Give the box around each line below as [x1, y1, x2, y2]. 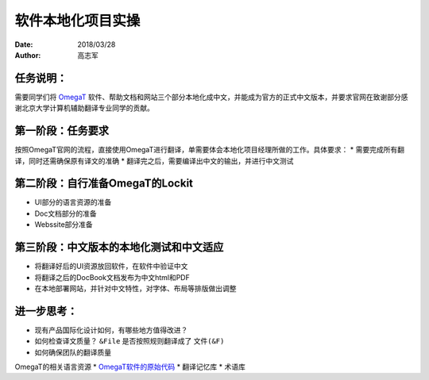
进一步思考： [14, 304, 78, 317]
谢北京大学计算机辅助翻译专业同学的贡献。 [14, 103, 154, 113]
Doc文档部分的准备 [34, 209, 97, 218]
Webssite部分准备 [34, 220, 93, 229]
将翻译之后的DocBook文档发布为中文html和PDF [34, 272, 190, 282]
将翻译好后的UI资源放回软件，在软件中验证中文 [34, 262, 188, 271]
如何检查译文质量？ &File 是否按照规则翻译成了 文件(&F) [34, 336, 225, 346]
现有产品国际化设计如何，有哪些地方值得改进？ [34, 325, 188, 335]
